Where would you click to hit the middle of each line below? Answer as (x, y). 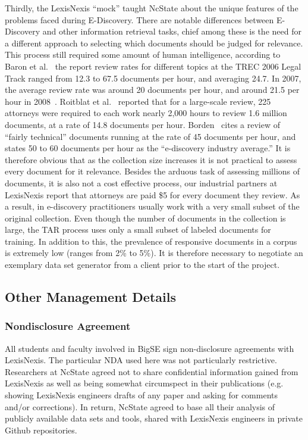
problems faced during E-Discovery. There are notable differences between (139, 19)
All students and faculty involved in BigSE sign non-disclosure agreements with (150, 348)
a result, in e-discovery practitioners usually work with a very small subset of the (152, 206)
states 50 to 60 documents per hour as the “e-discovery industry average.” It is (148, 148)
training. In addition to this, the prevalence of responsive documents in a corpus (151, 241)
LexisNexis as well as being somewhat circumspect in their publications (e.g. (144, 383)
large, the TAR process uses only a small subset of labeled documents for (138, 230)
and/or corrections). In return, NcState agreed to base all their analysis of (140, 406)
